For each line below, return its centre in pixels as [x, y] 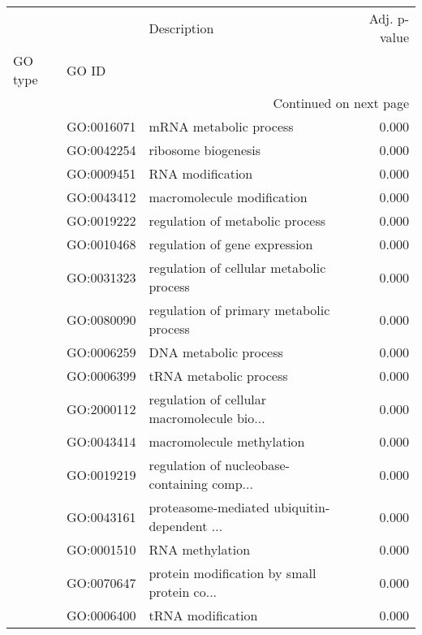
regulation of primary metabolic [239, 310]
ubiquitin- [302, 507]
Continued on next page [341, 103]
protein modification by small [233, 573]
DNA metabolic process [216, 352]
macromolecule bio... [207, 418]
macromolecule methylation [227, 441]
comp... [233, 484]
